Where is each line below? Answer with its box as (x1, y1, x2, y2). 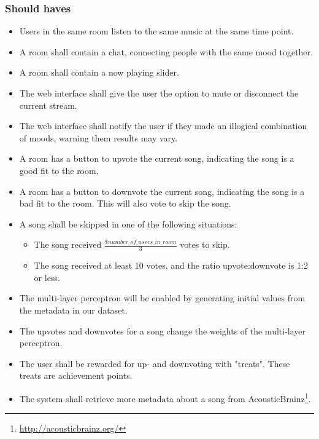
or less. (34, 271, 60, 283)
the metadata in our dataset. (19, 303, 128, 316)
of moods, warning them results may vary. (19, 131, 178, 144)
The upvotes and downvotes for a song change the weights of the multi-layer (19, 324, 306, 337)
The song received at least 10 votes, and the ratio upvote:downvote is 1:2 (34, 259, 308, 272)
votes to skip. (180, 238, 230, 251)
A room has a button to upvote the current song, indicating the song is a (19, 152, 294, 165)
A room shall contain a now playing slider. (19, 66, 179, 79)
